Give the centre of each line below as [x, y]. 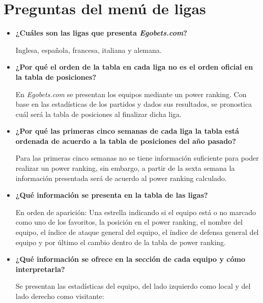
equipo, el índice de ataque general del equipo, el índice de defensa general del [137, 232]
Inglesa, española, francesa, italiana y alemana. [89, 50]
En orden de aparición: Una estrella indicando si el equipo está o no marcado [136, 212]
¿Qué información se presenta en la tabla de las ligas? [112, 195]
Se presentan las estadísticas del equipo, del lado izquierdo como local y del [133, 286]
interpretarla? [40, 269]
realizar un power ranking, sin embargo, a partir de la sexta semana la [125, 168]
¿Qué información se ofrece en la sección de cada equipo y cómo [130, 259]
